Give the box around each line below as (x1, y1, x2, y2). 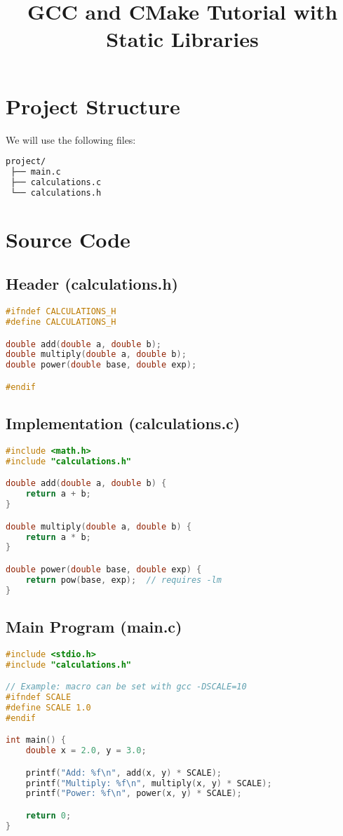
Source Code (6, 224, 130, 253)
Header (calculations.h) (6, 273, 178, 295)
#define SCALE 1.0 (6, 702, 91, 713)
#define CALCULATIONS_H (6, 317, 116, 328)
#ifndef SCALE (6, 692, 72, 703)
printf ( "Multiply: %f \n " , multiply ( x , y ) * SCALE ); (25, 778, 272, 788)
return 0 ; (25, 810, 72, 821)
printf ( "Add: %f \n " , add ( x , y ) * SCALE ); (25, 767, 222, 778)
